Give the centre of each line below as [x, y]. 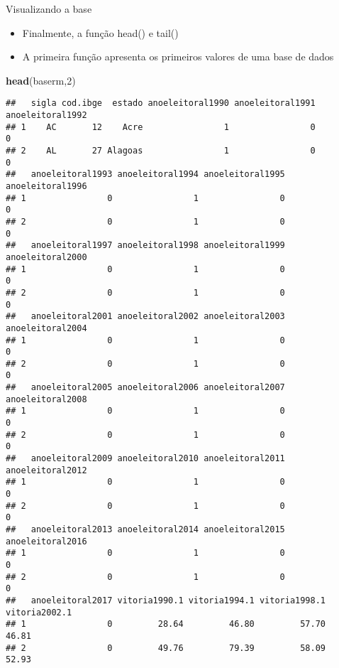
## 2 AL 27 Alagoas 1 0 [161, 151]
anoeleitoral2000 [46, 257]
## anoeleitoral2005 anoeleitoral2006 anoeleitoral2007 [145, 388]
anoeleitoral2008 [46, 399]
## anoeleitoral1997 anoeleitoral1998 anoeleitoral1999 [145, 246]
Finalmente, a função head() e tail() [100, 32]
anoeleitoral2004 [46, 328]
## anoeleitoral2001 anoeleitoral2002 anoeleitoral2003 [145, 317]
